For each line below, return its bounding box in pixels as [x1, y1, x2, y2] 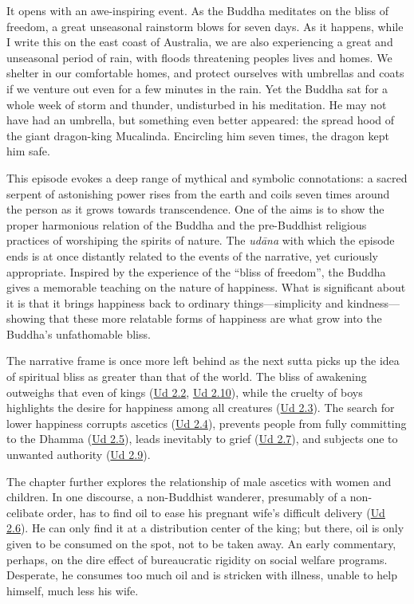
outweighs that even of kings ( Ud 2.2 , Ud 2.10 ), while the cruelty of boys [6, 383, 363, 400]
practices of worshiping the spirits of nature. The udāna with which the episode [6, 232, 395, 249]
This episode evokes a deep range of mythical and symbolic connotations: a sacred [6, 169, 408, 186]
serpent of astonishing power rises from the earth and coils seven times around [6, 185, 390, 202]
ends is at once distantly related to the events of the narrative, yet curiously [6, 247, 379, 264]
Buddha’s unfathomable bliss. [6, 325, 151, 342]
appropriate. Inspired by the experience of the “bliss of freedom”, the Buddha [6, 263, 386, 280]
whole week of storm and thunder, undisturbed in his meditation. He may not [6, 96, 387, 112]
